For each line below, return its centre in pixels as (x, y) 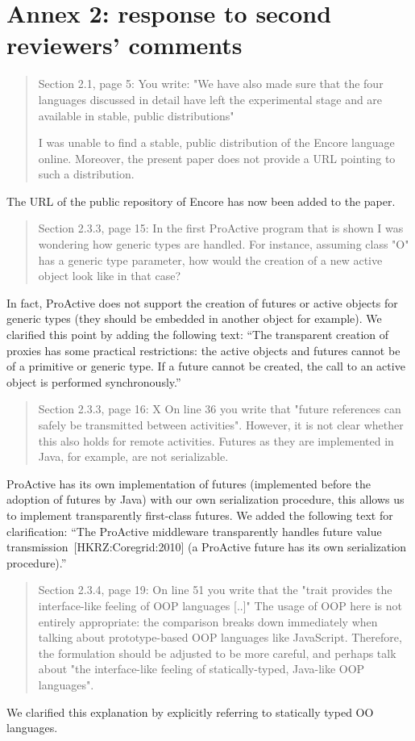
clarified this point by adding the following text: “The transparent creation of (198, 335)
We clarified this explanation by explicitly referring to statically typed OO (190, 712)
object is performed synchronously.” (94, 381)
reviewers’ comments (124, 45)
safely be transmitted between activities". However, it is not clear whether (221, 425)
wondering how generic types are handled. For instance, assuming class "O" (224, 244)
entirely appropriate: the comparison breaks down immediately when (208, 621)
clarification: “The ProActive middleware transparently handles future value (194, 531)
